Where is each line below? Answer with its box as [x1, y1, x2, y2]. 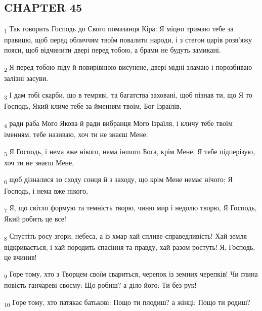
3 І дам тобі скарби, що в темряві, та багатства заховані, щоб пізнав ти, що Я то [4, 90, 252, 102]
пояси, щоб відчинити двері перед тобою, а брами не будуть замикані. [4, 44, 221, 55]
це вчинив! [4, 251, 37, 262]
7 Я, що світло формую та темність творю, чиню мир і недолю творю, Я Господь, [4, 202, 257, 214]
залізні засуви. [4, 72, 49, 83]
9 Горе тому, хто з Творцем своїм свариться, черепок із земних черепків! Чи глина [4, 269, 258, 280]
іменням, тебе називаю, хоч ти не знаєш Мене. [4, 129, 148, 140]
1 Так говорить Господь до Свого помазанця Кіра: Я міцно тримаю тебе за [4, 23, 234, 35]
